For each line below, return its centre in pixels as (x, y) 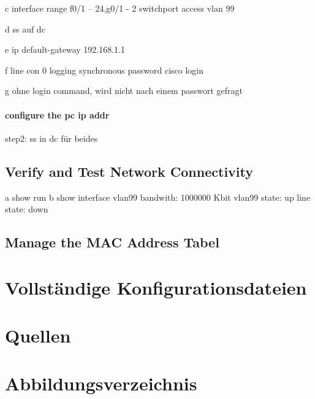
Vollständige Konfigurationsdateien (156, 287)
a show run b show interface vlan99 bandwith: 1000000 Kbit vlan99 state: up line (158, 197)
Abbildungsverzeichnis (101, 383)
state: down (27, 209)
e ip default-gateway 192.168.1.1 (65, 49)
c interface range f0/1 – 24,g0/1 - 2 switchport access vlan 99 (120, 8)
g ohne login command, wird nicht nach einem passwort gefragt (124, 91)
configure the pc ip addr (57, 114)
